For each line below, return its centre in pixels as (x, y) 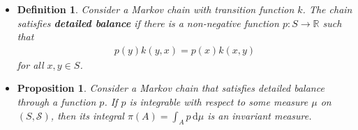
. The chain (327, 9)
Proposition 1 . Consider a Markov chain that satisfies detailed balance (171, 88)
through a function (57, 101)
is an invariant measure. (260, 115)
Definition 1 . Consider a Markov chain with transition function (156, 9)
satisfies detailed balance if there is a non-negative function (148, 23)
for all (30, 64)
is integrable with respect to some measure (219, 101)
